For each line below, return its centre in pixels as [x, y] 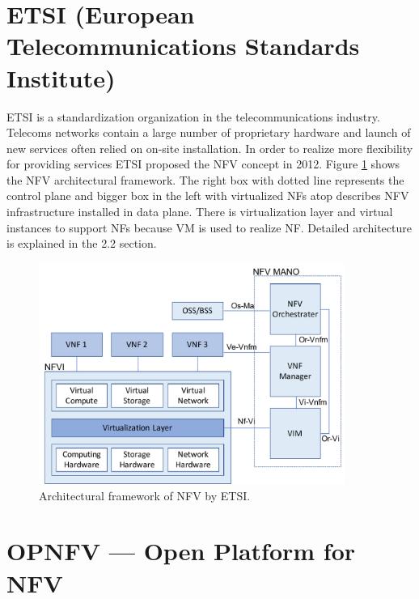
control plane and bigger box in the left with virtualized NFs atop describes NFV [208, 195]
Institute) [61, 77]
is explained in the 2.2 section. [82, 243]
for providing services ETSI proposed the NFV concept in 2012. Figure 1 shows [203, 164]
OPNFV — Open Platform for [181, 551]
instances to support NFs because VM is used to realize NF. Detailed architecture [209, 227]
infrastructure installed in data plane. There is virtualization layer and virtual [200, 212]
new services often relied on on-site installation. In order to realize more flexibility [210, 148]
